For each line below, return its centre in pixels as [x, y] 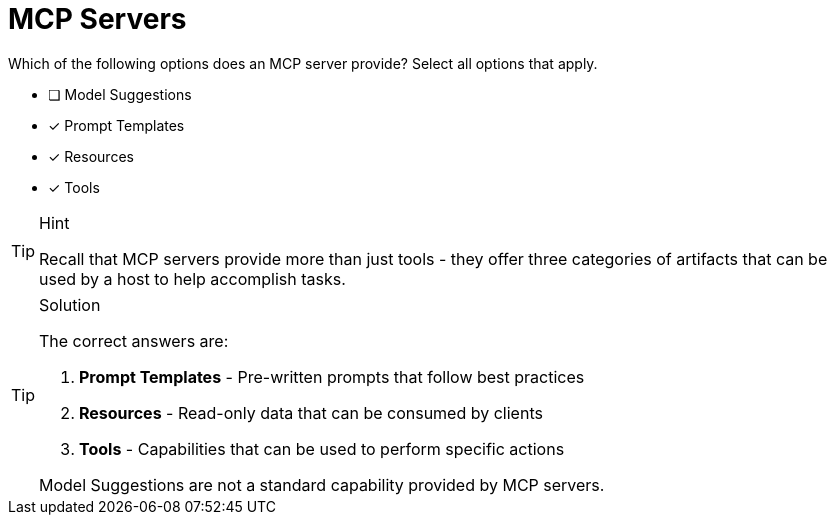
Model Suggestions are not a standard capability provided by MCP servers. [322, 484]
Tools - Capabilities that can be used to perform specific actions [322, 448]
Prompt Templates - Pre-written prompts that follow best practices [332, 376]
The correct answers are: [134, 340]
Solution [70, 304]
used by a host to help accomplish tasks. [192, 278]
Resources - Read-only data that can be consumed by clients [311, 412]
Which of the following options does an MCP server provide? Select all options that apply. [303, 63]
